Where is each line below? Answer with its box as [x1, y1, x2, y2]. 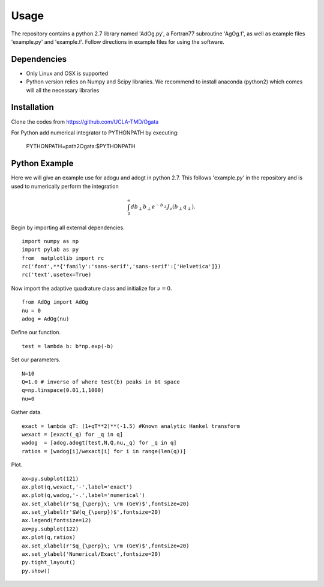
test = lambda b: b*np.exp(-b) [22, 343, 114, 349]
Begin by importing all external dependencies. [11, 224, 125, 231]
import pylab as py [22, 246, 79, 253]
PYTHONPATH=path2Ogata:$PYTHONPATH [26, 143, 136, 150]
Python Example [11, 158, 74, 169]
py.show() [22, 567, 50, 574]
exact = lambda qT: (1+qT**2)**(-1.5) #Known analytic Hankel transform [22, 423, 240, 429]
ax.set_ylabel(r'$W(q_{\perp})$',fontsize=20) [22, 509, 161, 516]
